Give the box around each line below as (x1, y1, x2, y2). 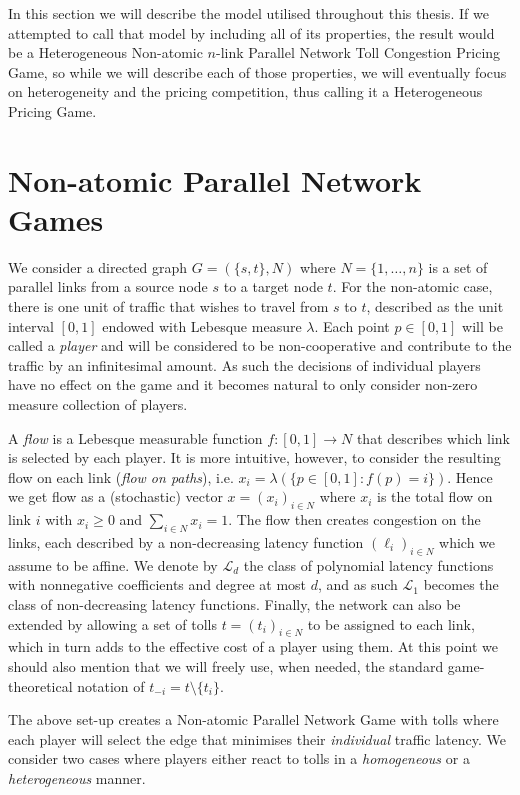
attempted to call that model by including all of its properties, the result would (8, 22, 495, 43)
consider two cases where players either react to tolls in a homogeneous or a (8, 748, 470, 769)
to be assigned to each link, (307, 613, 475, 634)
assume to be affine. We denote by (8, 554, 218, 575)
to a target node (223, 276, 323, 297)
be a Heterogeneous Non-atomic (8, 42, 203, 63)
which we (439, 532, 496, 552)
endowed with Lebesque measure (102, 315, 302, 336)
